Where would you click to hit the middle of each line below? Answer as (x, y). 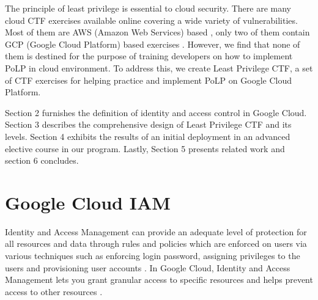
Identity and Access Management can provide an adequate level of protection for (156, 231)
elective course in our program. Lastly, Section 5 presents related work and (145, 148)
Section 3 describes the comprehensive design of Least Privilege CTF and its (148, 124)
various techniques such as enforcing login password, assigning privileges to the (153, 256)
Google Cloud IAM (88, 202)
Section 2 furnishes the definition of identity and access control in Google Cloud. (156, 112)
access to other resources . (54, 291)
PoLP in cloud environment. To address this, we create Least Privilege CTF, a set (159, 68)
